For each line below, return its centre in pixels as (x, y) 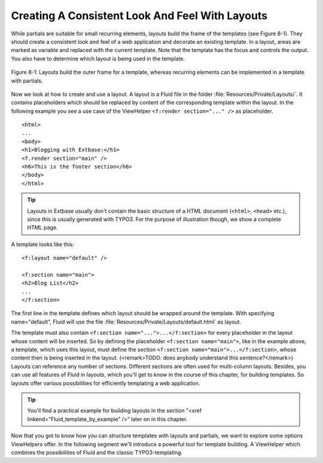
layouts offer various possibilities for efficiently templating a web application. (106, 383)
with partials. (27, 80)
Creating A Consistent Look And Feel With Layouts (139, 16)
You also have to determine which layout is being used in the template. (98, 58)
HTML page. (42, 228)
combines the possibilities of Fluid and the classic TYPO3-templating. (97, 452)
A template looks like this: (42, 244)
